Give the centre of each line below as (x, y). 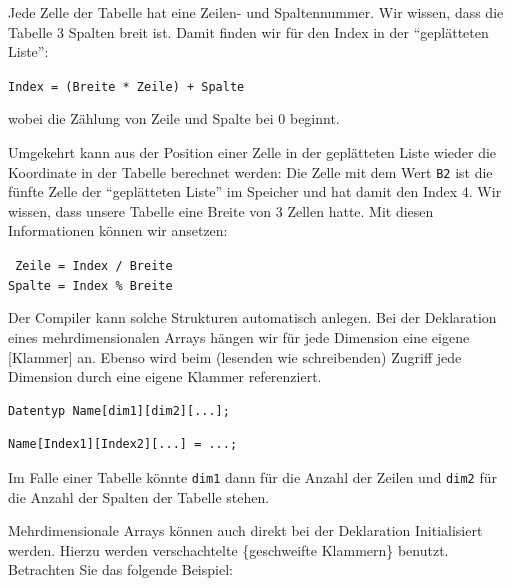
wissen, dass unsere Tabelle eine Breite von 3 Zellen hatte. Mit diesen (221, 210)
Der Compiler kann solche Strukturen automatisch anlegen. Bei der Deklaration (252, 317)
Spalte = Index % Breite (90, 285)
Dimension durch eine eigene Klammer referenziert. (165, 376)
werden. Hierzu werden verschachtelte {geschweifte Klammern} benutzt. (228, 549)
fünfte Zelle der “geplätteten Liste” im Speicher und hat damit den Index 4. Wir (255, 191)
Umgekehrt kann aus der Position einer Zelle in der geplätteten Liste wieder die (252, 152)
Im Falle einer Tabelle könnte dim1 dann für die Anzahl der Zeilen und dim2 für (252, 476)
